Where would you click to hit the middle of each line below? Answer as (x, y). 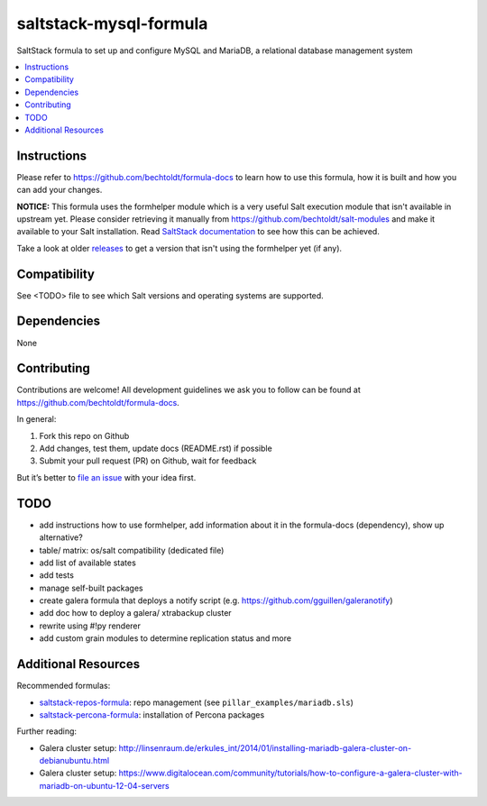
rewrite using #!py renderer (90, 626)
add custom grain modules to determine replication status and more (165, 638)
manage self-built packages (91, 588)
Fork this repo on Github (84, 435)
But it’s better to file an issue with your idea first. (106, 477)
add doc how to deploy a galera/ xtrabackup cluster (135, 613)
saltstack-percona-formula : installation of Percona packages (152, 714)
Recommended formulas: (64, 686)
